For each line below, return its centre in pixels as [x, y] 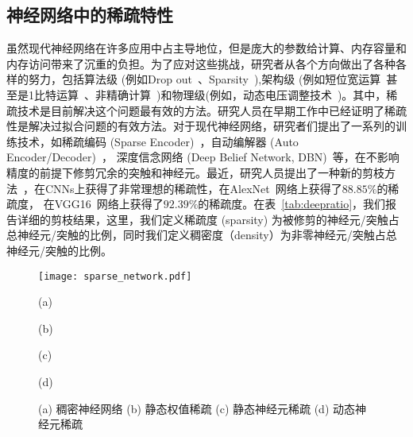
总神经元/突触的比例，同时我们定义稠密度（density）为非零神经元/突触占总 [202, 235]
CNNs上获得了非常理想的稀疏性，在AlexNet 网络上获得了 [193, 188]
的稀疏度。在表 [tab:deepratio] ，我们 [292, 204]
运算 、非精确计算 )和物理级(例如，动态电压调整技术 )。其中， [221, 94]
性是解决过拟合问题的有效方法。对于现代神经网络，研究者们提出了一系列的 [201, 126]
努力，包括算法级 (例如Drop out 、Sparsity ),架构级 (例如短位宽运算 [205, 79]
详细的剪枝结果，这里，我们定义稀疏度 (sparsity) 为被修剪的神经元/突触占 [208, 219]
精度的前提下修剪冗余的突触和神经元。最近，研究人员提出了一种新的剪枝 [195, 172]
